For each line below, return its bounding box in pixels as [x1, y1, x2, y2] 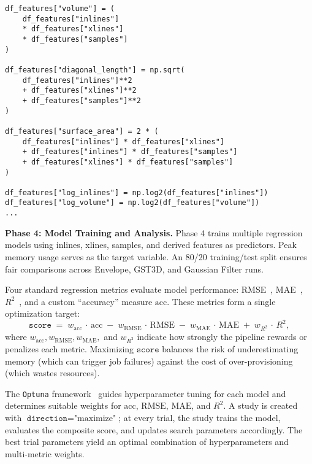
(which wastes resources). [5, 366, 100, 379]
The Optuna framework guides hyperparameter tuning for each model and [5, 387, 286, 400]
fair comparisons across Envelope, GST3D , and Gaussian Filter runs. [5, 262, 264, 275]
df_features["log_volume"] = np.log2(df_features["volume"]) [5, 198, 260, 207]
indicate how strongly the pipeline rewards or [137, 330, 307, 343]
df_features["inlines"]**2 [22, 75, 132, 85]
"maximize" [74, 414, 116, 423]
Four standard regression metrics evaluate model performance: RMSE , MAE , [5, 283, 303, 296]
